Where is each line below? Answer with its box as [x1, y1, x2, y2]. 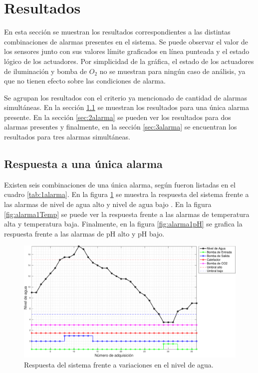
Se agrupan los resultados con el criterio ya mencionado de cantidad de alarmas [4, 92, 247, 102]
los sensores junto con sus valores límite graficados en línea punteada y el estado [4, 46, 250, 56]
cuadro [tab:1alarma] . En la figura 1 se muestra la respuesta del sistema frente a [4, 189, 249, 199]
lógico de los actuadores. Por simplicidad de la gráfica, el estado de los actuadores [4, 55, 254, 66]
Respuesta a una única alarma [4, 156, 163, 171]
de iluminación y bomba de [4, 65, 87, 76]
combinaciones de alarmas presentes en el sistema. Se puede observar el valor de [4, 36, 249, 46]
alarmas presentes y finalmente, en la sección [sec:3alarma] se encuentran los [4, 121, 237, 132]
